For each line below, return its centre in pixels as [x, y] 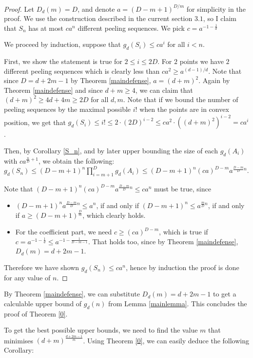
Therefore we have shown [42, 267]
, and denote [96, 9]
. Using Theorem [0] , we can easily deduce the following [166, 340]
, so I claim [220, 18]
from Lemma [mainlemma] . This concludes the [177, 303]
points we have [202, 61]
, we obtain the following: [76, 160]
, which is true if [184, 232]
